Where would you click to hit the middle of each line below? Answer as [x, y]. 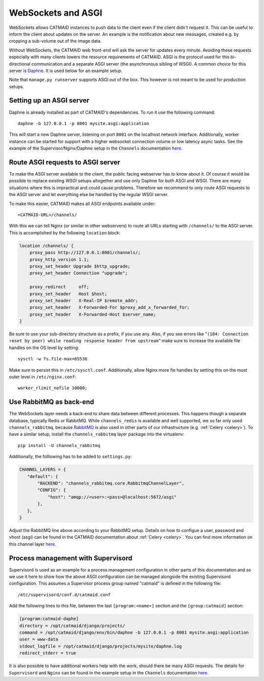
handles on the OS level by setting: [44, 348]
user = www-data [39, 639]
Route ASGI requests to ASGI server [65, 162]
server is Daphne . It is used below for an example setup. [66, 71]
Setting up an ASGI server [49, 101]
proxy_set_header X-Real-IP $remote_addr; [84, 301]
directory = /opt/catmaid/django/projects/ [72, 626]
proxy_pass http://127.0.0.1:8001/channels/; [85, 253]
